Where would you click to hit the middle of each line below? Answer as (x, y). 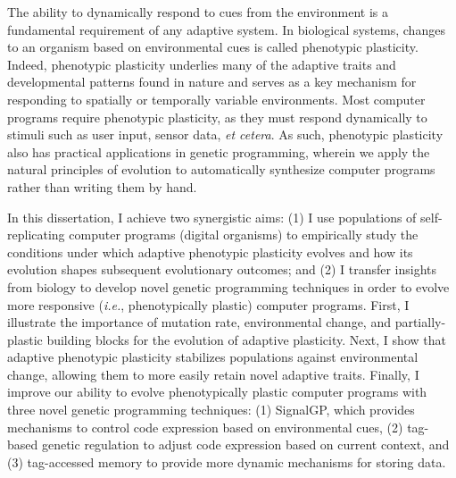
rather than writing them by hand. (102, 186)
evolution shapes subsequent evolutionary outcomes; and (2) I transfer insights (222, 269)
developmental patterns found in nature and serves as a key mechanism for (212, 82)
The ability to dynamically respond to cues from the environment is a (198, 12)
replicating (36, 235)
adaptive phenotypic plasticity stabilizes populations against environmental (213, 357)
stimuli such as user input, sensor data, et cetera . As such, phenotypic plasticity (225, 134)
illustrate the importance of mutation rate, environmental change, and (199, 322)
